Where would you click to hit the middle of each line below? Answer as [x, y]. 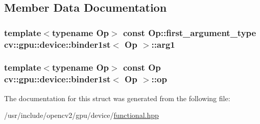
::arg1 [163, 44]
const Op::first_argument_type [190, 32]
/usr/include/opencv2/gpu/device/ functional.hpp [81, 115]
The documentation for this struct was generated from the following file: [117, 98]
